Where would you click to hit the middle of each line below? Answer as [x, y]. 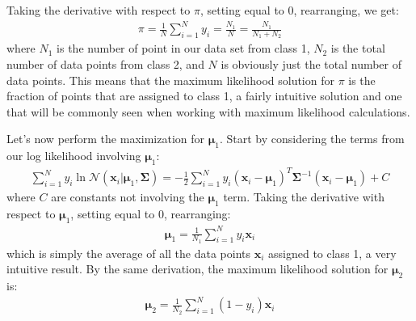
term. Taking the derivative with [304, 197]
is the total [358, 48]
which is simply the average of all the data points [129, 253]
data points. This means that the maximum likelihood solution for [170, 80]
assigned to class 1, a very [332, 253]
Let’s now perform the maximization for [105, 139]
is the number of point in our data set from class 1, [183, 48]
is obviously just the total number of [311, 63]
